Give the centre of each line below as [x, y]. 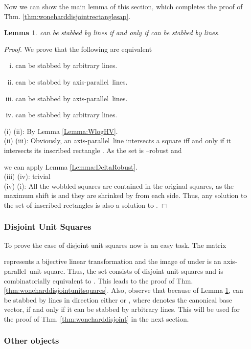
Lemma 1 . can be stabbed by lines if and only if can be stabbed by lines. [112, 33]
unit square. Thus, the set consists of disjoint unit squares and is [126, 271]
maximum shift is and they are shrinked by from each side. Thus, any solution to [125, 195]
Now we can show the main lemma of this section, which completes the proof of [123, 6]
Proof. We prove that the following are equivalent [78, 49]
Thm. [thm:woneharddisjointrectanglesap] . [67, 16]
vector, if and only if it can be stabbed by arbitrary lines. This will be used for [122, 309]
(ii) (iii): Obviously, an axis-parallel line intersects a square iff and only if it [118, 141]
